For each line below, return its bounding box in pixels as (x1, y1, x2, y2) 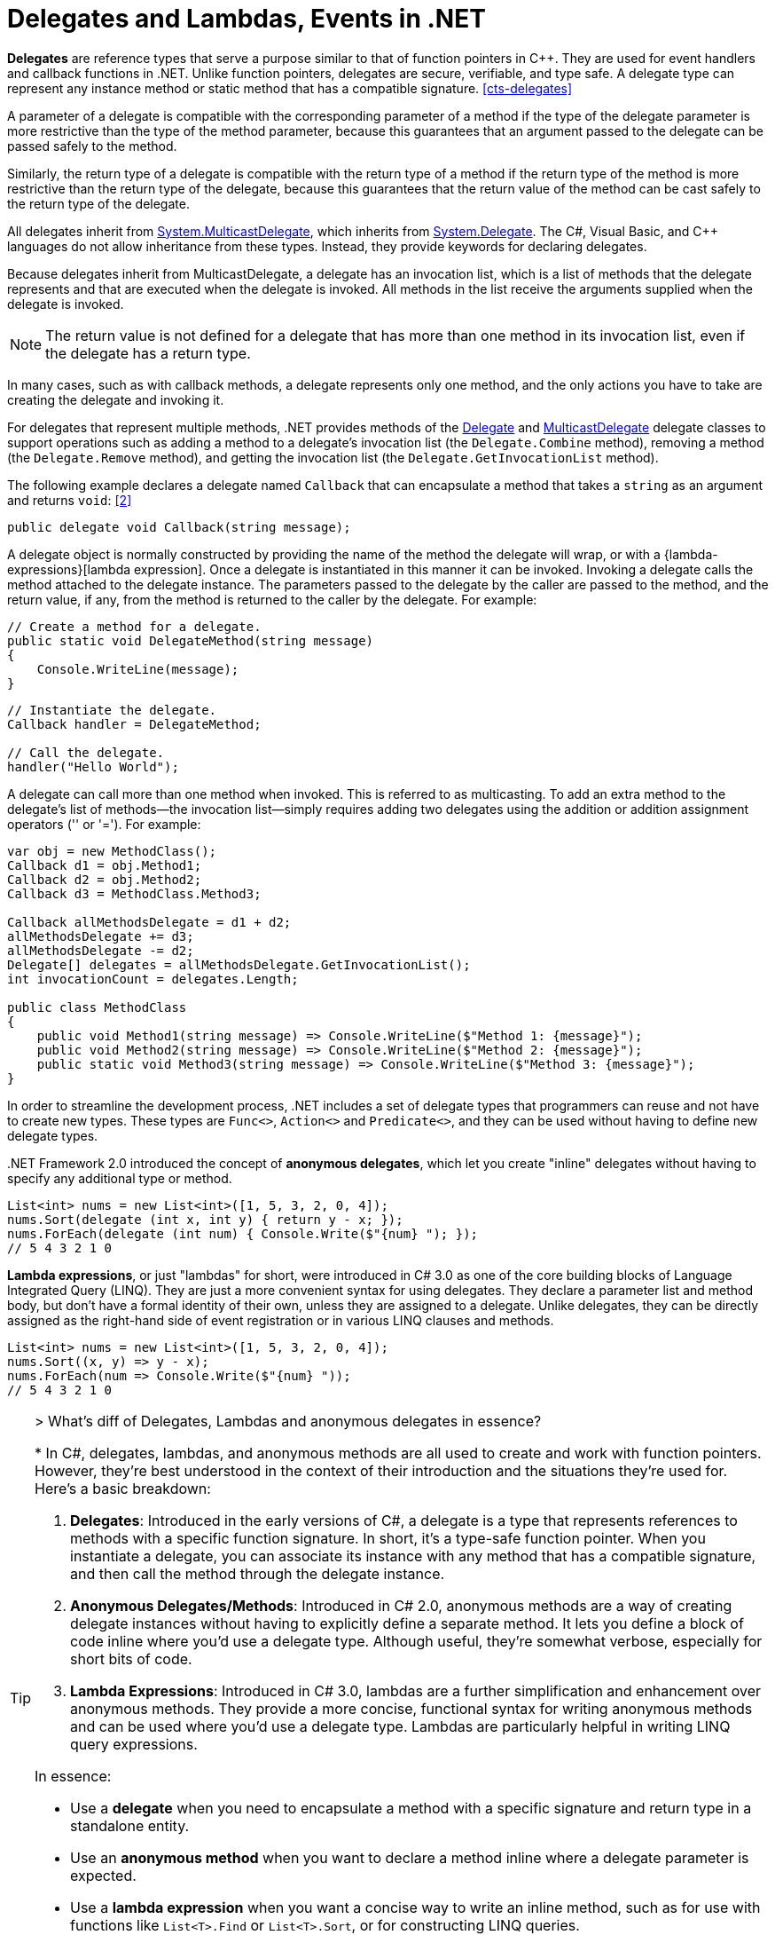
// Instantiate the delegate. (7, 702, 217, 717)
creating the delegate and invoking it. (7, 391, 224, 407)
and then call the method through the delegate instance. (70, 1564, 445, 1583)
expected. (70, 1866, 137, 1884)
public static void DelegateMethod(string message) (7, 633, 374, 648)
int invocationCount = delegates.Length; (7, 971, 299, 986)
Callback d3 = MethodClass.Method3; (7, 886, 262, 901)
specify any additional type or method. (7, 1170, 232, 1186)
